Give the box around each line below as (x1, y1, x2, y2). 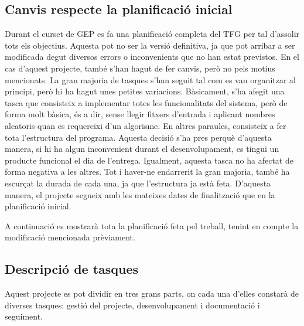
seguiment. (5, 310, 43, 322)
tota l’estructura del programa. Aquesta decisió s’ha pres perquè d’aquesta (5, 131, 272, 143)
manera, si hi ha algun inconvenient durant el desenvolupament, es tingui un (5, 142, 279, 155)
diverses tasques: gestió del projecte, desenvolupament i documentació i (5, 298, 260, 311)
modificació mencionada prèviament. (5, 231, 135, 243)
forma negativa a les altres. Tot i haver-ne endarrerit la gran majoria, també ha (5, 165, 290, 178)
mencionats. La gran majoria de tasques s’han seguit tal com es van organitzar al (5, 73, 296, 86)
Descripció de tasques (5, 260, 139, 278)
